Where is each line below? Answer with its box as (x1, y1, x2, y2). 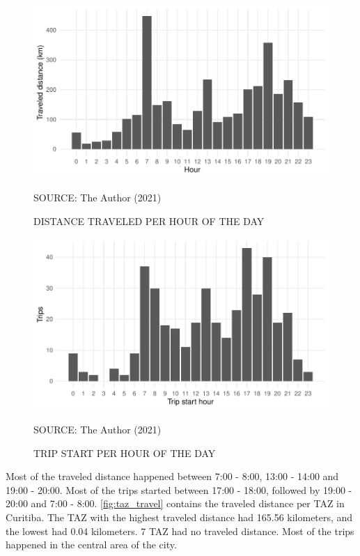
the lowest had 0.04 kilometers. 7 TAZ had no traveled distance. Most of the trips (6, 523, 354, 538)
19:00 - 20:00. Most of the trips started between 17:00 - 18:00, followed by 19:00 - (6, 482, 352, 497)
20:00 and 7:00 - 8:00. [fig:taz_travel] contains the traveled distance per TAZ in (6, 496, 345, 511)
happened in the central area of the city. (6, 537, 177, 552)
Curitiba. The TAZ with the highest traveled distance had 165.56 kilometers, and (6, 510, 353, 524)
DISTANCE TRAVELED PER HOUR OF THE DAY (33, 213, 265, 228)
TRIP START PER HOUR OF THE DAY (33, 445, 216, 460)
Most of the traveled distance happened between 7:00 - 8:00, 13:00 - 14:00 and (6, 469, 339, 484)
